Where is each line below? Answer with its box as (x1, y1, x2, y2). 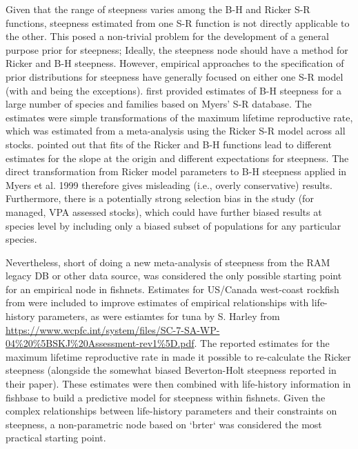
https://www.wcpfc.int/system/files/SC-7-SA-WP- (6, 322, 220, 337)
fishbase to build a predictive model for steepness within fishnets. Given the (6, 390, 326, 404)
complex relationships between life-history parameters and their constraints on (6, 403, 337, 418)
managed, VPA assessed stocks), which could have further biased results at (6, 204, 322, 219)
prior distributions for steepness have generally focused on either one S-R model (6, 69, 344, 83)
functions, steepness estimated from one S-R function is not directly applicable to (6, 15, 350, 30)
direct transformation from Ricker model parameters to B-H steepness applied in (6, 164, 347, 179)
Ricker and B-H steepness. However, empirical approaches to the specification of (6, 56, 344, 70)
